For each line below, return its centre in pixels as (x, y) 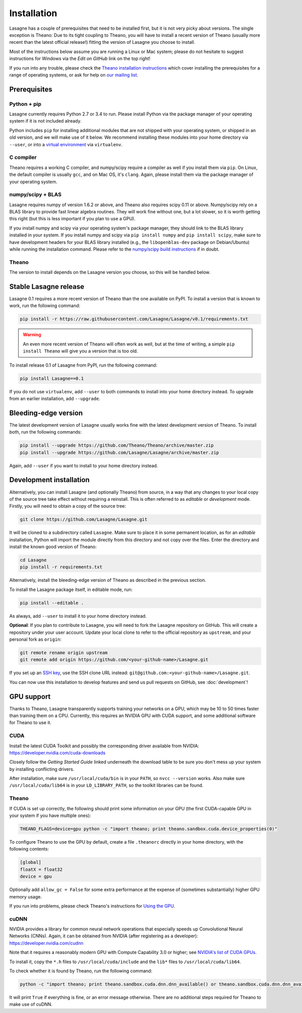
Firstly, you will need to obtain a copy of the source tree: (68, 506)
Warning (32, 335)
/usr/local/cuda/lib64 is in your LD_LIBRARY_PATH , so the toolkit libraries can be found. (106, 785)
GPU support (30, 697)
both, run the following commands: (46, 432)
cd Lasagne (33, 560)
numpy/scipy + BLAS (35, 195)
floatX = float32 (41, 869)
